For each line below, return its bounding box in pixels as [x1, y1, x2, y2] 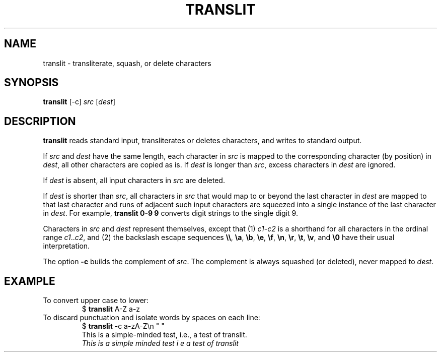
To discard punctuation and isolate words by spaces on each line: [43, 313, 260, 322]
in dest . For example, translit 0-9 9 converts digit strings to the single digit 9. [43, 209, 298, 218]
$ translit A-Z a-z [82, 305, 140, 314]
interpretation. [43, 242, 90, 251]
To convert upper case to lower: [43, 296, 149, 305]
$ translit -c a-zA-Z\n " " [82, 322, 165, 331]
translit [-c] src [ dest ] [43, 97, 116, 106]
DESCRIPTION [4, 114, 76, 128]
